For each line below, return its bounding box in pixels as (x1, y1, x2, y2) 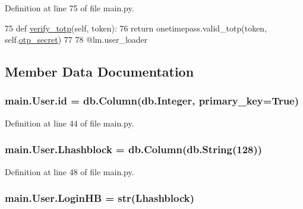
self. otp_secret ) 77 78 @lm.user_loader (5, 33, 148, 46)
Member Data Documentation (5, 62, 194, 81)
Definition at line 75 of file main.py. (5, 2, 134, 14)
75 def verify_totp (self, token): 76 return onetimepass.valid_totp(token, (5, 21, 267, 34)
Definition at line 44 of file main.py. (5, 116, 134, 129)
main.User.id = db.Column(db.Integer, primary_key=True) (5, 93, 299, 108)
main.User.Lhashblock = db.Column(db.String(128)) (5, 142, 263, 157)
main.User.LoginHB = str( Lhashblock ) (5, 191, 195, 205)
